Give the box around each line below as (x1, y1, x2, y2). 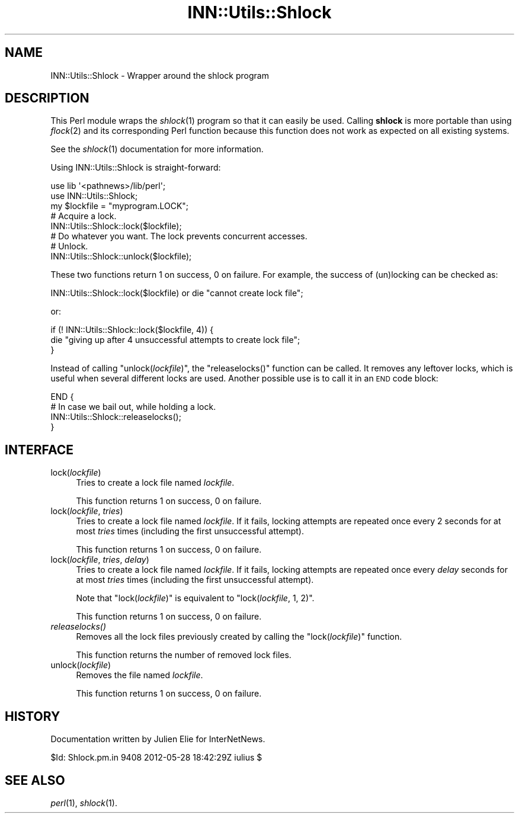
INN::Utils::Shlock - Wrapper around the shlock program (50, 70, 269, 81)
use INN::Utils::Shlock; (50, 191, 138, 201)
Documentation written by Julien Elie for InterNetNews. (50, 734, 265, 745)
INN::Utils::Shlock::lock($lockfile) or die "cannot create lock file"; (50, 288, 303, 299)
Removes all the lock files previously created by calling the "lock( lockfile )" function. (76, 631, 402, 642)
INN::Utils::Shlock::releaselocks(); (50, 412, 181, 422)
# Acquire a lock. (50, 211, 117, 222)
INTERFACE (5, 442, 73, 457)
